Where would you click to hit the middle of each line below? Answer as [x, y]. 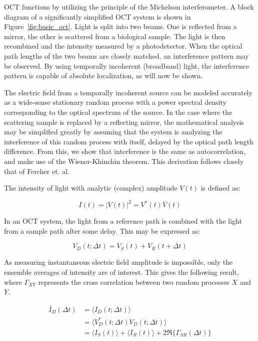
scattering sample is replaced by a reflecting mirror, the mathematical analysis [124, 122]
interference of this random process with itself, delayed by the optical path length [129, 141]
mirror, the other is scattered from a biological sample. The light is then [115, 36]
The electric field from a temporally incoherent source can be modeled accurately [128, 92]
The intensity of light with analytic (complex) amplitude [91, 188]
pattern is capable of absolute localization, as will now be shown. [103, 75]
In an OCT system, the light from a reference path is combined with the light [123, 221]
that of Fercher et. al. [37, 171]
